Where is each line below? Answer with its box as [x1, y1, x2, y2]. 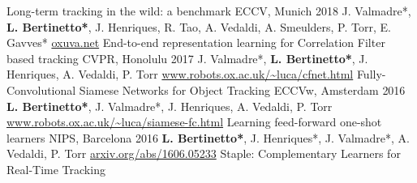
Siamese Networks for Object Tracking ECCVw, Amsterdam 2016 [79, 81, 406, 98]
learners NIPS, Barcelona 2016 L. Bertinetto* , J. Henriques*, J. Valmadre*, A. [6, 129, 410, 146]
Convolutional [6, 81, 76, 98]
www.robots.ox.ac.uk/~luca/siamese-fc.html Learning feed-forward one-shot [6, 113, 382, 130]
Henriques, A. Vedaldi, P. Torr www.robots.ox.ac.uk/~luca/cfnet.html [6, 66, 354, 83]
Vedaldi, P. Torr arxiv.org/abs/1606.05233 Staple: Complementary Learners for [6, 145, 401, 162]
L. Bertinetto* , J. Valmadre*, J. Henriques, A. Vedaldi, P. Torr [6, 97, 333, 114]
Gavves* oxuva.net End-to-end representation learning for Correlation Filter [6, 34, 385, 51]
